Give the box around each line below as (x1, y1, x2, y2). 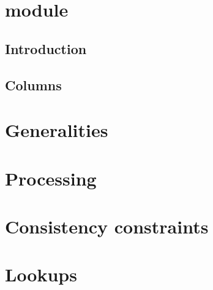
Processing (5, 165, 97, 190)
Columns (5, 75, 62, 94)
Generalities (5, 117, 108, 143)
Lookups (5, 262, 77, 287)
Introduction (5, 39, 87, 58)
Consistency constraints (5, 213, 209, 238)
